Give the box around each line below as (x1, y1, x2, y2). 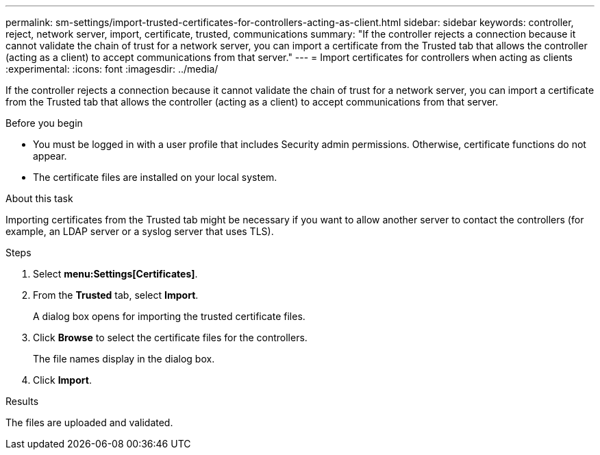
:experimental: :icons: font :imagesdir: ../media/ (5, 63, 218, 75)
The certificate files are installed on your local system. (33, 171, 277, 183)
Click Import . (33, 374, 92, 386)
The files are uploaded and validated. (5, 417, 173, 428)
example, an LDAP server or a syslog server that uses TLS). (5, 225, 274, 237)
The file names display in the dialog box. (33, 353, 215, 365)
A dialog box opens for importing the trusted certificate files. (33, 310, 305, 322)
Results (5, 395, 39, 407)
